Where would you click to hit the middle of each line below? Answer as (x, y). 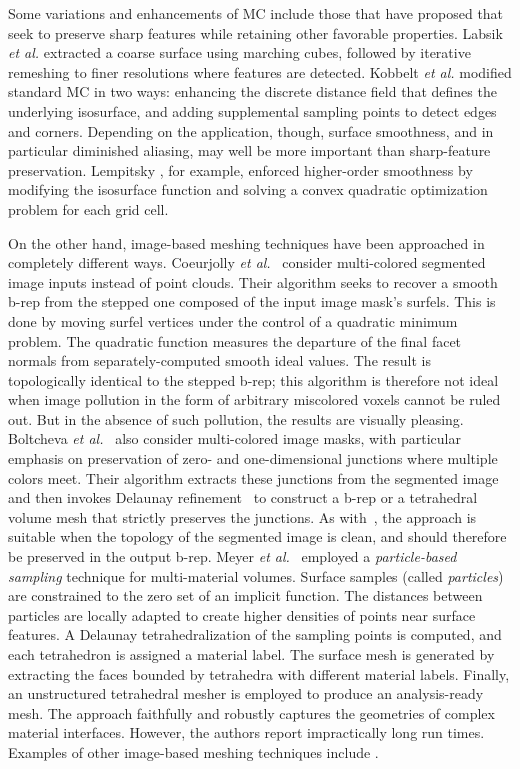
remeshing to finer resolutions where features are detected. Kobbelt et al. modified (260, 71)
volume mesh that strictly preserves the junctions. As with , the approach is (242, 516)
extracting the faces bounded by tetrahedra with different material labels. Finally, (259, 673)
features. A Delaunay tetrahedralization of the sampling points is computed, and (255, 634)
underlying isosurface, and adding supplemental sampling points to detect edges (252, 110)
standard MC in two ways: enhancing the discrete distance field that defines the (252, 91)
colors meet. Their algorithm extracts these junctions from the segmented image (253, 477)
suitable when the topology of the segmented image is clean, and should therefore (257, 536)
